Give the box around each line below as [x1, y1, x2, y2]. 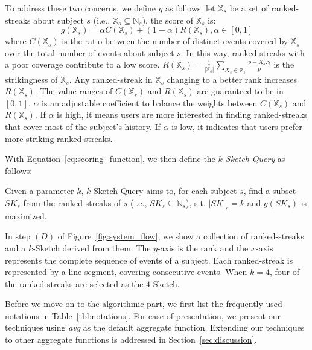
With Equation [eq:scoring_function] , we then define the [5, 152, 215, 165]
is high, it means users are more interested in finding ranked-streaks [57, 108, 308, 121]
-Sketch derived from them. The [33, 241, 151, 254]
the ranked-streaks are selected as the [5, 277, 144, 290]
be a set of [229, 2, 269, 14]
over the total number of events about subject [5, 46, 174, 59]
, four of [269, 265, 299, 278]
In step [5, 230, 31, 242]
